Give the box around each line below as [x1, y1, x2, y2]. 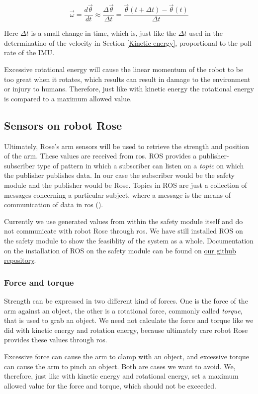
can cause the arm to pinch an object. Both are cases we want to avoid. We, [4, 361, 236, 371]
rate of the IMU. [4, 47, 55, 58]
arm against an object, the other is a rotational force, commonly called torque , [4, 305, 243, 315]
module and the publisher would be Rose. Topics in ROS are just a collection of [4, 180, 247, 190]
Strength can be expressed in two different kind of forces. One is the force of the [4, 295, 248, 306]
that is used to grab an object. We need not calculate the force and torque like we [4, 315, 254, 325]
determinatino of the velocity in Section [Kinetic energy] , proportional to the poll [4, 37, 252, 48]
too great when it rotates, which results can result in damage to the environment [4, 74, 251, 84]
